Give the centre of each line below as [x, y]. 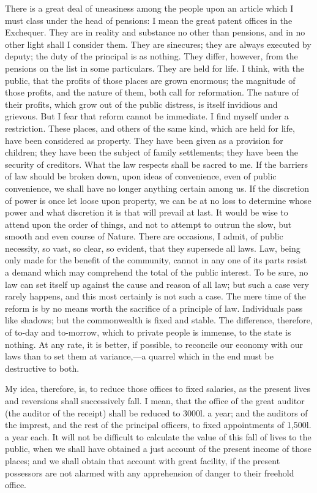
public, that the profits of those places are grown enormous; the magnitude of [150, 80]
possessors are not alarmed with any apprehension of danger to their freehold [150, 472]
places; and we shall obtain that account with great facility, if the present [143, 460]
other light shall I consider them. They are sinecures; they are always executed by [158, 44]
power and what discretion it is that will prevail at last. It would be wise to [147, 212]
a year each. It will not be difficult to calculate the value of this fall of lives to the [158, 436]
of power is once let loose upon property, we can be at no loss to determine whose [158, 200]
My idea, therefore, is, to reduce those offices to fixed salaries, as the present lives [158, 389]
